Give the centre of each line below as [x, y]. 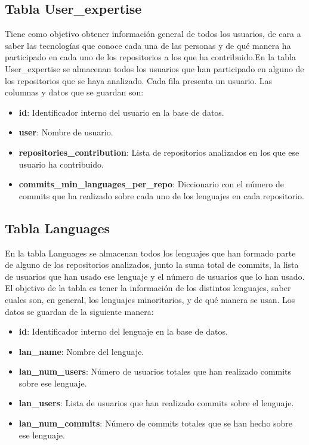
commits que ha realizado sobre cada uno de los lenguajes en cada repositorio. [161, 195]
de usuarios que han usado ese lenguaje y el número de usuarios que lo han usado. [155, 276]
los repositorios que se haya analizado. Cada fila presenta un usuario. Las [139, 80]
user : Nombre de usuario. [66, 132]
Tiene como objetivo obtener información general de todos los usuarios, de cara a [153, 34]
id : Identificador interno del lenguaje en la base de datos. [123, 331]
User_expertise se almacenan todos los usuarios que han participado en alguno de [154, 68]
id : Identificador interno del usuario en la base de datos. [121, 112]
